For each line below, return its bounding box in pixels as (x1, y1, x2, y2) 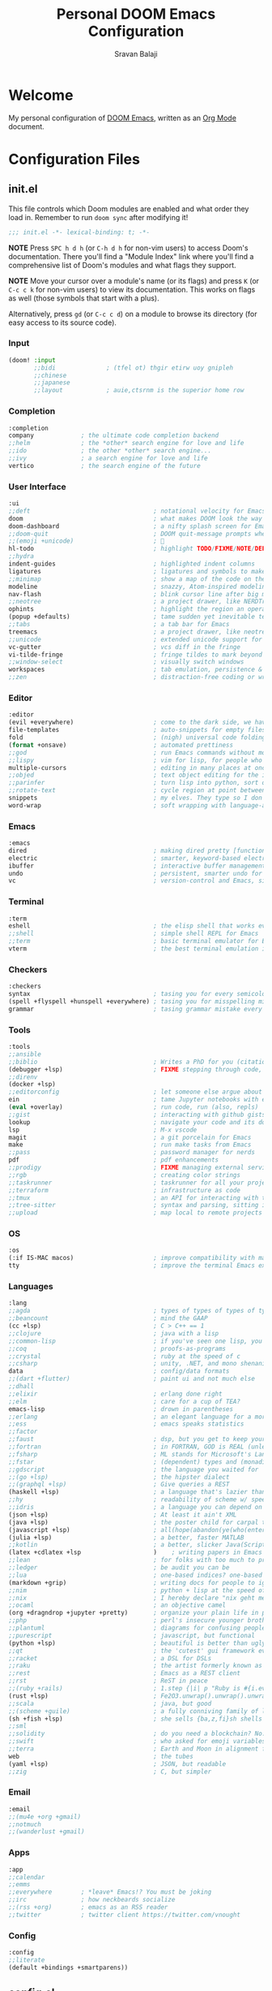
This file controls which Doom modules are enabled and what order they (8, 204, 249, 214)
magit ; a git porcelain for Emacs (8, 1133, 252, 1141)
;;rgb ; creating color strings (8, 1171, 241, 1179)
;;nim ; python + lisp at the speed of (8, 1586, 266, 1595)
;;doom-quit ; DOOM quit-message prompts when (8, 530, 270, 538)
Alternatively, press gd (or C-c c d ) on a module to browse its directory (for (8, 309, 257, 318)
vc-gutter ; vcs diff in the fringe (8, 643, 241, 651)
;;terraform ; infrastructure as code (8, 1186, 241, 1194)
